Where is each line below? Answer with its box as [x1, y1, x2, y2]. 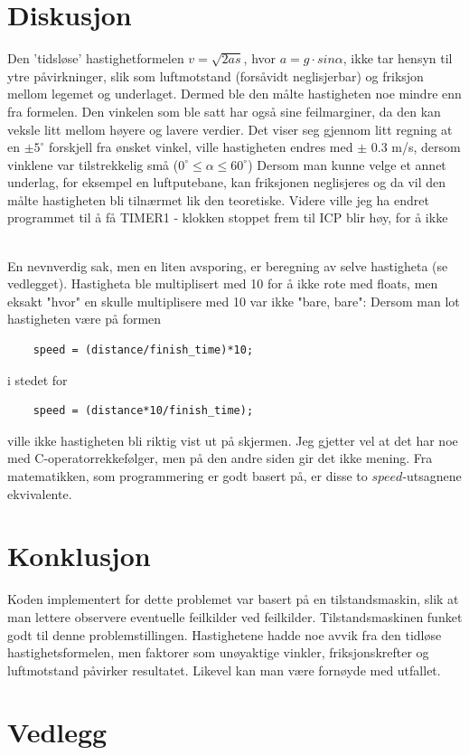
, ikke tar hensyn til [342, 49, 453, 68]
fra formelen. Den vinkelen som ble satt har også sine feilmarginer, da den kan [7, 101, 441, 120]
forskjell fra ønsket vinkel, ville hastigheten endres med [49, 137, 353, 156]
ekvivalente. [7, 484, 72, 503]
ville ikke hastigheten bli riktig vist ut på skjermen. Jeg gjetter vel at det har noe [7, 430, 458, 449]
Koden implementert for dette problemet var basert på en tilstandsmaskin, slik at [7, 590, 459, 609]
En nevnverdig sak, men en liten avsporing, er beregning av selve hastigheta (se [7, 256, 448, 275]
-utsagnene [402, 467, 462, 485]
